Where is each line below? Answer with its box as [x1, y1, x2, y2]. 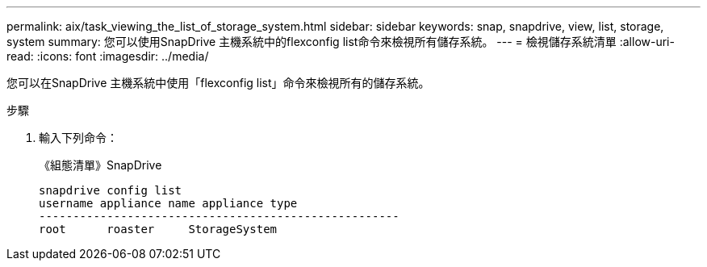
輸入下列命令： [39, 131, 118, 144]
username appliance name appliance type [39, 197, 298, 210]
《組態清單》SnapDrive [39, 158, 162, 172]
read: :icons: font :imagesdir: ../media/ [6, 49, 209, 63]
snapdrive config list [39, 184, 182, 197]
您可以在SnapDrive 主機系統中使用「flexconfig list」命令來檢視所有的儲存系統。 [6, 76, 430, 90]
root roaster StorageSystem [39, 223, 278, 236]
